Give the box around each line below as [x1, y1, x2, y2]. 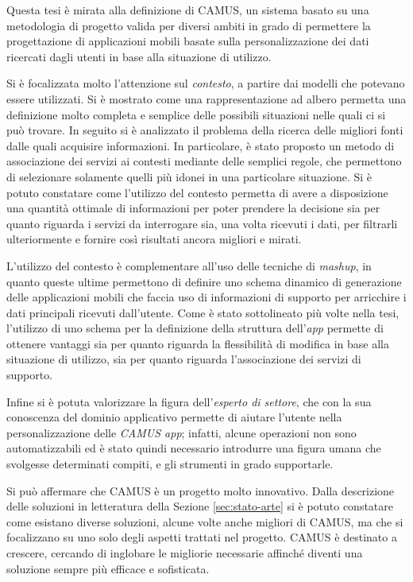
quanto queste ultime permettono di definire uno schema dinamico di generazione [6, 273, 402, 289]
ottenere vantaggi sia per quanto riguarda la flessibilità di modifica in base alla [6, 335, 389, 351]
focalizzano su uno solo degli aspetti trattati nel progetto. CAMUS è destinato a [6, 529, 397, 545]
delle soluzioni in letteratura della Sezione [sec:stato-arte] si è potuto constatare [6, 498, 394, 514]
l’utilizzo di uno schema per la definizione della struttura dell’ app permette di [6, 320, 384, 336]
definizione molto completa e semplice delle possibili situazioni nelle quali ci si [6, 106, 386, 122]
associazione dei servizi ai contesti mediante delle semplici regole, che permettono [6, 153, 402, 169]
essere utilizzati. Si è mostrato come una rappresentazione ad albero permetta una [6, 90, 407, 107]
